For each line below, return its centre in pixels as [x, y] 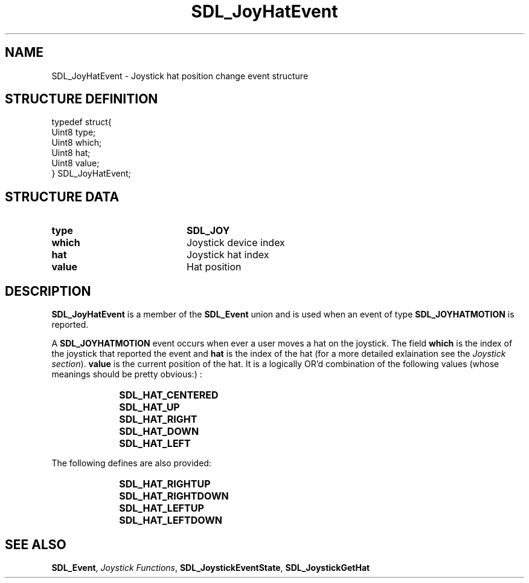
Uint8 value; [75, 163]
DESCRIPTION [48, 291]
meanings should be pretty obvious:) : [127, 374]
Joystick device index [236, 243]
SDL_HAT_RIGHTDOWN [174, 496]
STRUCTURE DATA [62, 197]
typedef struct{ [82, 122]
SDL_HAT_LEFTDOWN [171, 520]
